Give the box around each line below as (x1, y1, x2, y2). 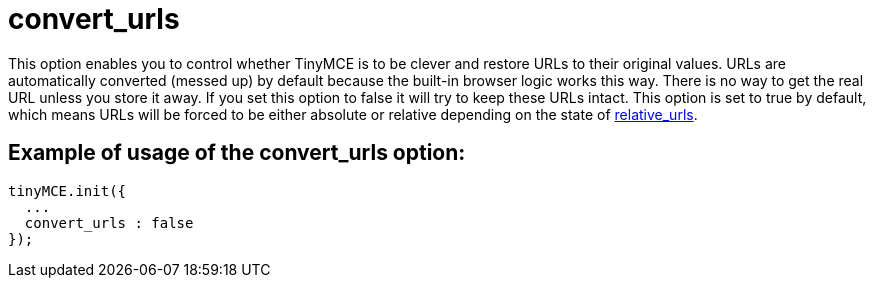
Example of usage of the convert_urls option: (8, 140, 466, 166)
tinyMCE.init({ (8, 182, 127, 199)
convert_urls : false (24, 214, 194, 231)
